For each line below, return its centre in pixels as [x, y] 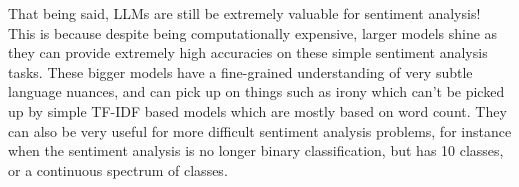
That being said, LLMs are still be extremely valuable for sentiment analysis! [244, 13]
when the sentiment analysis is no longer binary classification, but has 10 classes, [256, 150]
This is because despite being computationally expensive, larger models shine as [253, 32]
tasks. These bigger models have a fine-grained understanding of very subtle [240, 71]
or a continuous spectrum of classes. [118, 169]
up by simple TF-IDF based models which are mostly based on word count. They [257, 110]
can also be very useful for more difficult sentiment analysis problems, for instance [260, 130]
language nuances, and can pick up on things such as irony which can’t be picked [256, 91]
